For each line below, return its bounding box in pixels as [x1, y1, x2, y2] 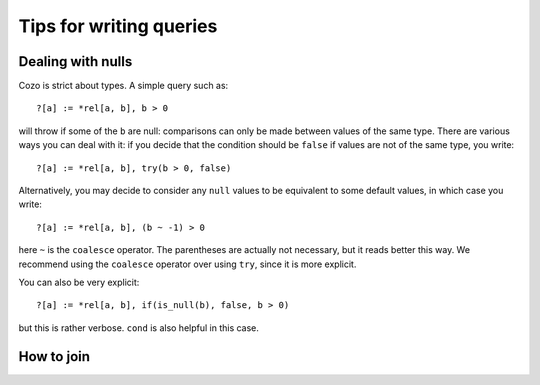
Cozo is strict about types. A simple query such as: [18, 80, 229, 92]
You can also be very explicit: [18, 276, 140, 288]
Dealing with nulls [18, 53, 133, 70]
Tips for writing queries [18, 15, 218, 37]
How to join [18, 348, 90, 365]
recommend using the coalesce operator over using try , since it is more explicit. [18, 258, 357, 270]
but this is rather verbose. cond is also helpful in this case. [18, 321, 260, 334]
